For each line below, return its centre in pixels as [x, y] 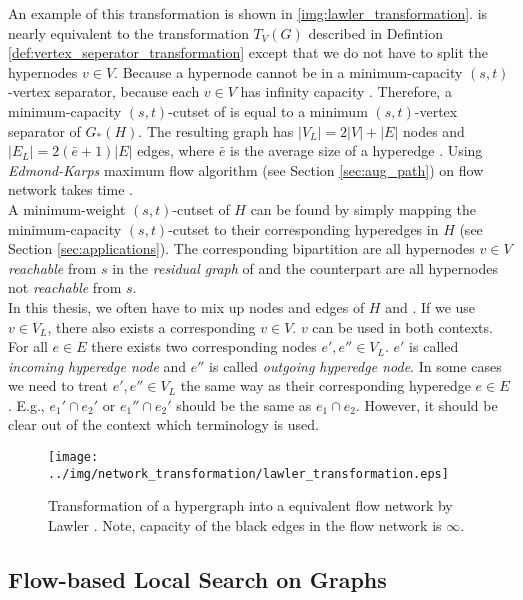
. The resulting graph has [216, 130]
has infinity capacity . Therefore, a [346, 91]
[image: [73, 457]
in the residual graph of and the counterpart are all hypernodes [305, 267]
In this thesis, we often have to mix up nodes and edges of [186, 306]
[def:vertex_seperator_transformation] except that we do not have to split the [248, 52]
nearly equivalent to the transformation [128, 32]
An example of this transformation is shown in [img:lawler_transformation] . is [248, 13]
